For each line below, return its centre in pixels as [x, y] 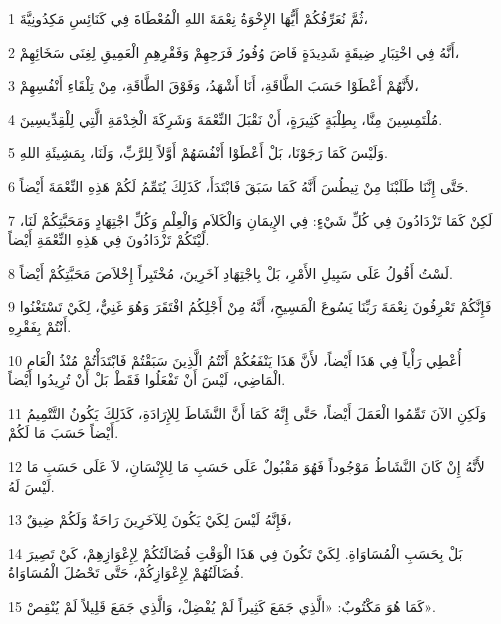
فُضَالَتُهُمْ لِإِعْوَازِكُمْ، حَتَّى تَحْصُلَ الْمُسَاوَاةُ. [126, 572]
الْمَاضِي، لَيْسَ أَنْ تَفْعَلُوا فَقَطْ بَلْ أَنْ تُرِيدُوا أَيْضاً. [147, 379]
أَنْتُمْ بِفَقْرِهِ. [40, 325]
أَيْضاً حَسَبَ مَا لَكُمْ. [63, 432]
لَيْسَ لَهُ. [31, 485]
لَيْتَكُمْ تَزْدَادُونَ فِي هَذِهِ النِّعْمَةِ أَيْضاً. [109, 239]
